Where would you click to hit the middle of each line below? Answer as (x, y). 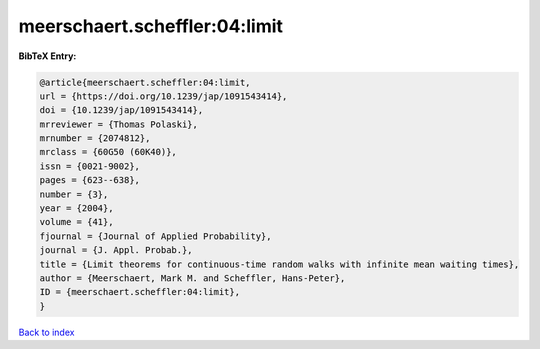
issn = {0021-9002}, (89, 166)
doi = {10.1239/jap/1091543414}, (121, 110)
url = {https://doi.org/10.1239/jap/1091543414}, (163, 96)
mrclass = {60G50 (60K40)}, (108, 152)
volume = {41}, (76, 222)
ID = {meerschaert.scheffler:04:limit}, (139, 292)
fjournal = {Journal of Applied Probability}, (155, 236)
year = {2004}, (76, 208)
